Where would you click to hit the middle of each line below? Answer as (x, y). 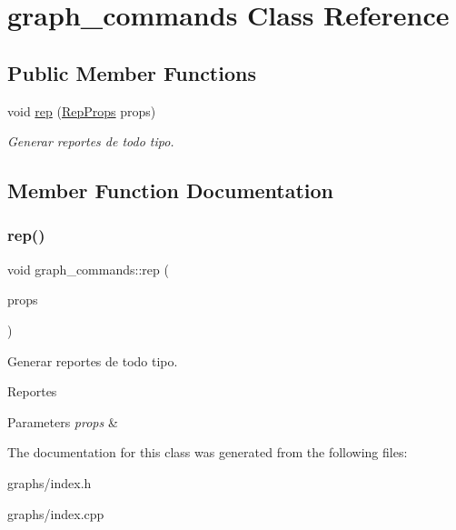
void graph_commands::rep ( (88, 269)
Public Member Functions (132, 72)
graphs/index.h (50, 482)
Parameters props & (63, 421)
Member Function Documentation (171, 190)
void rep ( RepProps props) (82, 110)
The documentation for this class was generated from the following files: (208, 452)
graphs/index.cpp (56, 513)
